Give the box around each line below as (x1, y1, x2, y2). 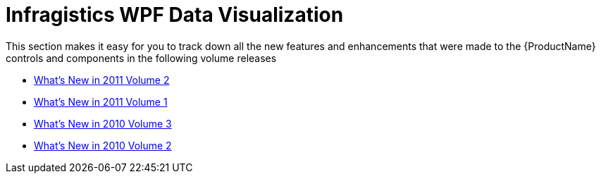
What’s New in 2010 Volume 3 (34, 117, 172, 130)
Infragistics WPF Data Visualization (6, 3, 344, 27)
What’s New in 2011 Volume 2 (34, 73, 170, 86)
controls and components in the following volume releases (6, 51, 277, 64)
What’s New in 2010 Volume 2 (34, 139, 172, 152)
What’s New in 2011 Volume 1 (34, 95, 168, 108)
